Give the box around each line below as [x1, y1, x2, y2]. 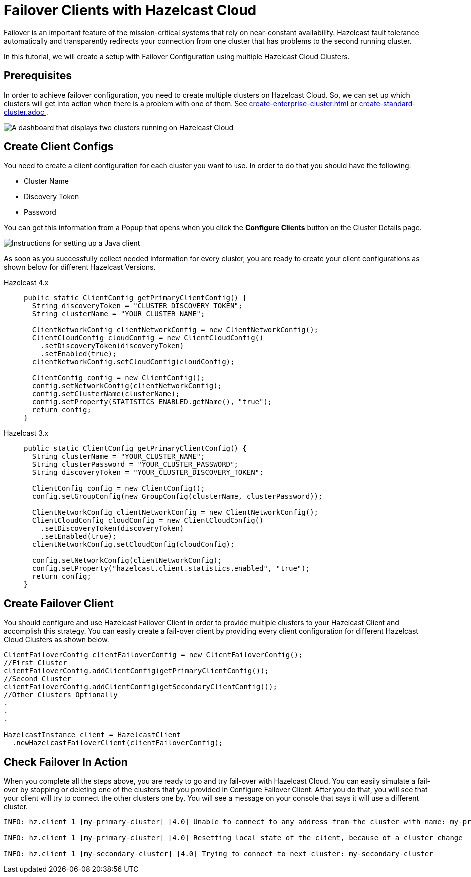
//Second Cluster [4, 675, 71, 683]
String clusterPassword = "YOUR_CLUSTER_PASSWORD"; [32, 460, 238, 469]
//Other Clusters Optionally [4, 691, 118, 699]
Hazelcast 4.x [4, 278, 49, 287]
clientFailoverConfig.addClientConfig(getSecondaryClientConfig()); [4, 683, 277, 691]
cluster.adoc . [4, 107, 48, 116]
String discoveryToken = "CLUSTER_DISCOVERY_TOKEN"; [32, 302, 243, 310]
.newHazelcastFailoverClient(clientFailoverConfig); [12, 739, 223, 747]
